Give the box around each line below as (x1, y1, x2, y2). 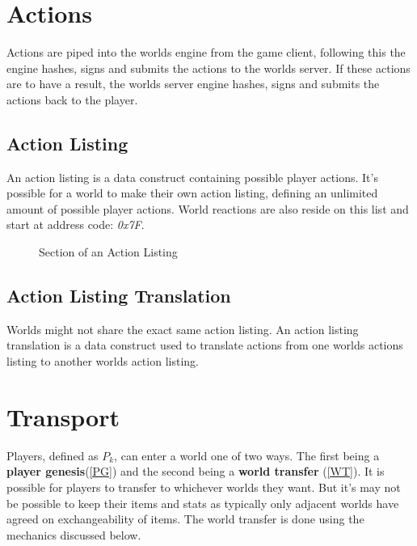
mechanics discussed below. (6, 526, 141, 543)
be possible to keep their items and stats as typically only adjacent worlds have (6, 494, 399, 511)
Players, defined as (6, 447, 99, 463)
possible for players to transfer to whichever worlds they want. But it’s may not (6, 478, 401, 495)
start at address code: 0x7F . (6, 216, 145, 233)
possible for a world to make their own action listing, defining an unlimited (6, 184, 378, 201)
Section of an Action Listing (39, 243, 178, 260)
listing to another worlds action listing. (6, 353, 199, 370)
